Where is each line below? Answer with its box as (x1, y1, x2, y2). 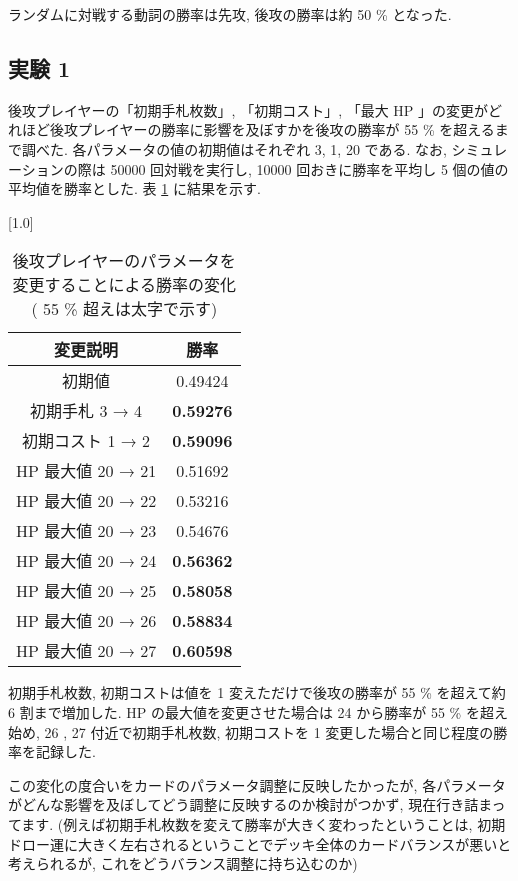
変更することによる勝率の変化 (12, 273, 237, 297)
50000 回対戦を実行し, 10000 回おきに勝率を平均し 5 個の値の (110, 158, 509, 179)
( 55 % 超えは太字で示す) (31, 297, 218, 321)
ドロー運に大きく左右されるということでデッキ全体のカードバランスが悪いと (8, 833, 512, 854)
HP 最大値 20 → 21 (16, 459, 157, 483)
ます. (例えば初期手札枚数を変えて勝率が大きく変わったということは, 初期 (21, 813, 506, 834)
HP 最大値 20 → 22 (16, 489, 157, 513)
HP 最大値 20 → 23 (16, 519, 157, 543)
